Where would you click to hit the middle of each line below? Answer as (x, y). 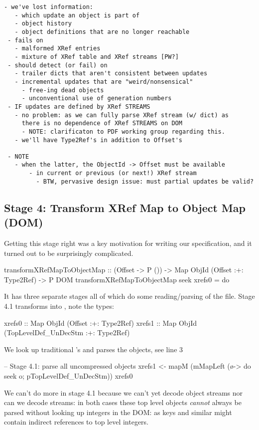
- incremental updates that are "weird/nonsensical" (104, 82)
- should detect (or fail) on (58, 65)
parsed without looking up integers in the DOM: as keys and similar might (118, 412)
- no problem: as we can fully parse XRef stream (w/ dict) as (122, 115)
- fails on (25, 40)
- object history (43, 24)
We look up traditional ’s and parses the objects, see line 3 (94, 349)
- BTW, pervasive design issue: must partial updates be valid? (145, 181)
